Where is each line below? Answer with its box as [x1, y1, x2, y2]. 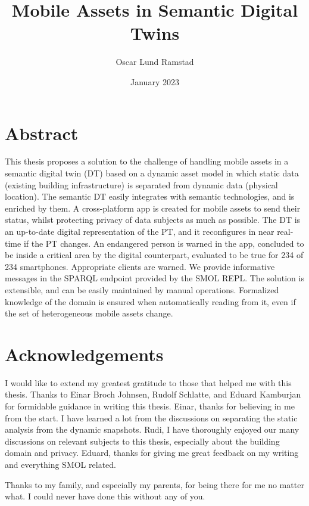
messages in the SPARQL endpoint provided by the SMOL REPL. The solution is [5, 272, 304, 284]
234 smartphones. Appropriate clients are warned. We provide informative [5, 260, 275, 272]
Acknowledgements [5, 342, 164, 366]
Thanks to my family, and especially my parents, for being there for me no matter [5, 478, 304, 491]
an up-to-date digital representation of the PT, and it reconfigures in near [5, 225, 274, 237]
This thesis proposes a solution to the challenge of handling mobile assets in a [5, 155, 289, 167]
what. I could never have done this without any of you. [5, 490, 205, 502]
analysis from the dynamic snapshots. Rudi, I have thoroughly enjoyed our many [5, 423, 299, 436]
